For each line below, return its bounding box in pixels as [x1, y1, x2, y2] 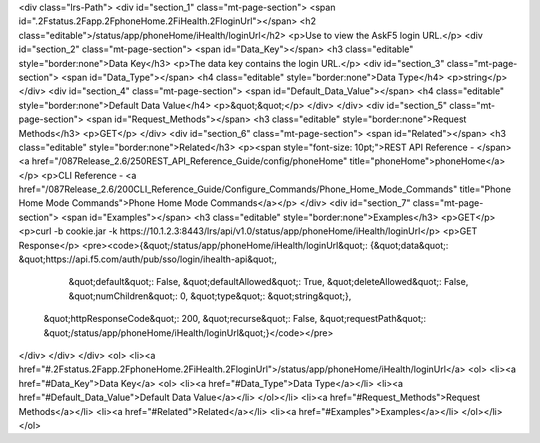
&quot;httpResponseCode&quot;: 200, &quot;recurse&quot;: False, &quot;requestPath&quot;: [43, 313, 427, 325]
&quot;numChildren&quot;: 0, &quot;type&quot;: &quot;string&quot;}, [68, 290, 352, 302]
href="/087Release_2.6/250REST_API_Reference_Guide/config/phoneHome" [31, 155, 348, 167]
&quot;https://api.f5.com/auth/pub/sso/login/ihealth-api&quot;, [18, 253, 277, 265]
